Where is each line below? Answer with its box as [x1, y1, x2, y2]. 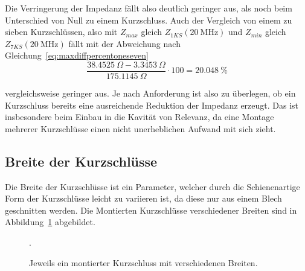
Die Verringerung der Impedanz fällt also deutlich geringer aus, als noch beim [5, 2, 292, 14]
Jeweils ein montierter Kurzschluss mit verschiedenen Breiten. [29, 256, 258, 269]
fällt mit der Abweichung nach [68, 37, 181, 49]
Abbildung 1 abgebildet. [5, 215, 95, 228]
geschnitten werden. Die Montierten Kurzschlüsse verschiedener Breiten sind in [5, 203, 297, 216]
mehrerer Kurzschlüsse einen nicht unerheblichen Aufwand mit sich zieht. [5, 122, 276, 135]
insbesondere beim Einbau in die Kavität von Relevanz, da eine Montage [5, 110, 274, 123]
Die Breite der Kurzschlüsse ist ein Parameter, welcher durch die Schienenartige [5, 180, 300, 193]
